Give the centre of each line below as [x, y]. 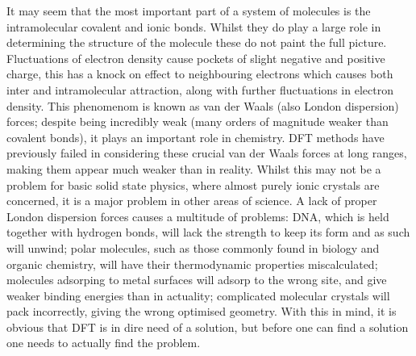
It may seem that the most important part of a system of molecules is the [189, 10]
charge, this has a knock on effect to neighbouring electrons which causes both [200, 74]
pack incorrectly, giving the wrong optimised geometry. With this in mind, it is [202, 311]
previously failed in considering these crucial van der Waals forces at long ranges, [207, 153]
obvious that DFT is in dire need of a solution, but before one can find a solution [208, 327]
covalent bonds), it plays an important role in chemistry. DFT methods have [196, 137]
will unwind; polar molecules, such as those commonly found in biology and [193, 247]
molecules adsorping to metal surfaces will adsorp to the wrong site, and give [197, 280]
